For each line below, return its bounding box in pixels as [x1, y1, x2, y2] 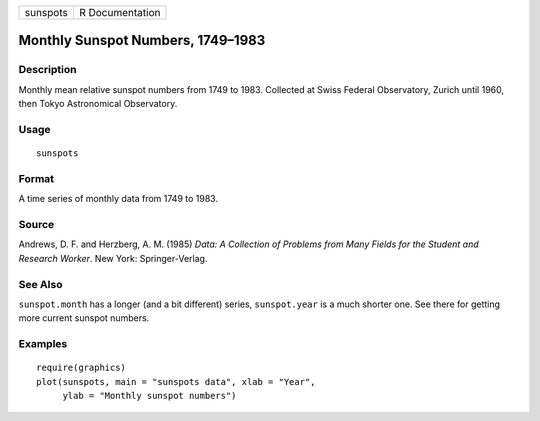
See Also [18, 277, 63, 291]
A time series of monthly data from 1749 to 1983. [18, 193, 219, 205]
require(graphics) [36, 362, 127, 374]
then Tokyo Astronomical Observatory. [18, 98, 178, 110]
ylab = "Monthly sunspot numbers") [62, 390, 237, 402]
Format [18, 171, 55, 185]
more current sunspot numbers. [18, 312, 150, 324]
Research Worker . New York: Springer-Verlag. [18, 252, 208, 264]
